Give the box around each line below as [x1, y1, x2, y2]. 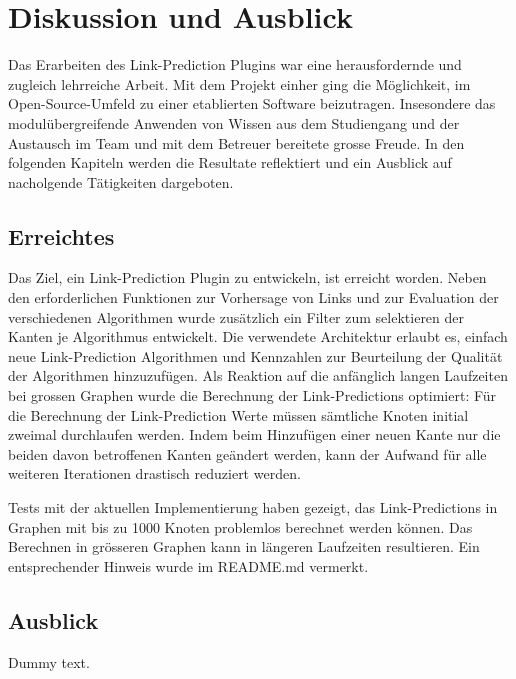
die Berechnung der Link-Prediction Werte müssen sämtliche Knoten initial [8, 404, 469, 425]
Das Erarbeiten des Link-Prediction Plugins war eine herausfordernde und [8, 54, 462, 75]
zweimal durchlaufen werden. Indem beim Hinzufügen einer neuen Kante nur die [8, 424, 501, 445]
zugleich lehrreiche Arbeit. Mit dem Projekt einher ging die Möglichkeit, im [8, 73, 471, 94]
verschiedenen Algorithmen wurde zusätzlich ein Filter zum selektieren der [8, 306, 465, 327]
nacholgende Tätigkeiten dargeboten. [8, 171, 234, 192]
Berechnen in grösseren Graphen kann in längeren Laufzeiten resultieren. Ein [8, 536, 480, 557]
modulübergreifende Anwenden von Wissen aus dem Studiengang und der [8, 112, 460, 133]
